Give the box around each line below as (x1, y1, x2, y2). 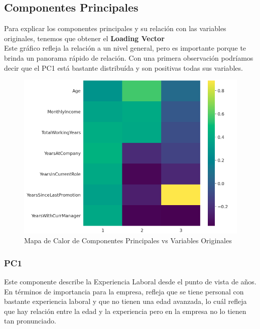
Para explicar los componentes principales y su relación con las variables (4, 23, 226, 34)
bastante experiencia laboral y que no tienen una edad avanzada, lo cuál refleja (4, 296, 247, 306)
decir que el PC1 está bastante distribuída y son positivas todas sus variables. (4, 62, 243, 73)
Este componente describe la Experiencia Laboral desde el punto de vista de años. (4, 276, 256, 287)
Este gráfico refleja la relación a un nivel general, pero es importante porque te (4, 43, 246, 53)
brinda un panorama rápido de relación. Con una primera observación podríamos (4, 52, 253, 63)
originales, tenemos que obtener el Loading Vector (4, 33, 165, 43)
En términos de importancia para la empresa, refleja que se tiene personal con (4, 286, 244, 296)
